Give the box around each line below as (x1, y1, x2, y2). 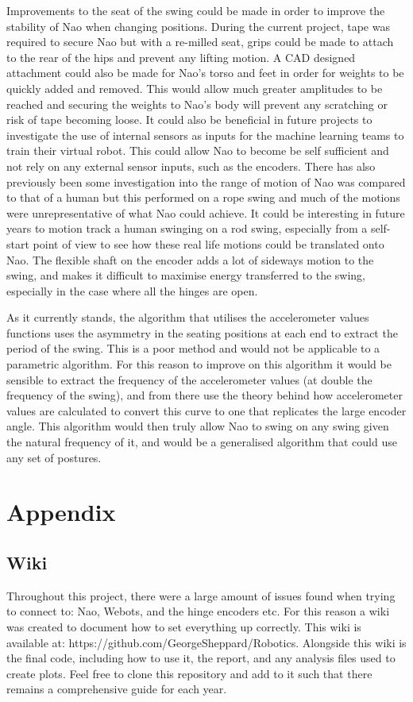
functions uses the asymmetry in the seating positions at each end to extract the (6, 324, 398, 341)
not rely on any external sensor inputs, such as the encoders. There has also (6, 157, 376, 174)
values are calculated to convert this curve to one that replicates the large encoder (6, 402, 407, 418)
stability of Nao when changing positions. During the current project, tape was (6, 17, 390, 34)
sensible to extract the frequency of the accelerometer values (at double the (6, 371, 372, 388)
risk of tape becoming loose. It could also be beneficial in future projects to (6, 111, 372, 128)
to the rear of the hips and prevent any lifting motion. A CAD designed (6, 48, 356, 65)
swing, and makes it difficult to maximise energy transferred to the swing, (6, 267, 366, 283)
